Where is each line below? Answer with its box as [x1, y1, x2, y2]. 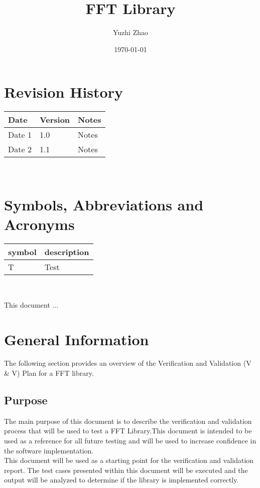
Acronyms [4, 214, 75, 234]
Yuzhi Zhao [112, 27, 148, 38]
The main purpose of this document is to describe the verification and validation [4, 415, 252, 426]
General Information [4, 329, 149, 349]
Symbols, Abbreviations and [4, 194, 204, 215]
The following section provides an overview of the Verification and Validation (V [4, 358, 251, 368]
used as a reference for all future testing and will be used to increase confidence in [4, 435, 256, 446]
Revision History [4, 82, 123, 102]
